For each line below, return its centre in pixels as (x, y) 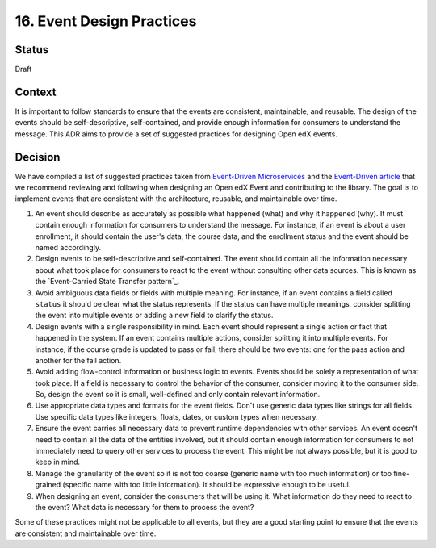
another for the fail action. (78, 360)
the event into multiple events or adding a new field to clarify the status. (154, 316)
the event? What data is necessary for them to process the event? (145, 507)
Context (36, 92)
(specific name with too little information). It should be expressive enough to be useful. (207, 485)
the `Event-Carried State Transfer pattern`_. (107, 282)
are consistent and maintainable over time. (86, 533)
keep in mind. (58, 462)
